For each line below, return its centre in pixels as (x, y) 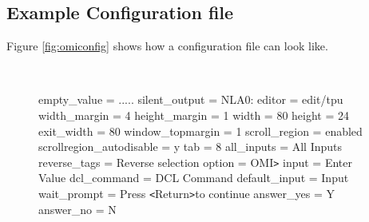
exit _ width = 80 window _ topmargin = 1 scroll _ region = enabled (200, 131)
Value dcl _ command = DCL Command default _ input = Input (194, 178)
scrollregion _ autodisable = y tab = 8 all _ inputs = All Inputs (190, 147)
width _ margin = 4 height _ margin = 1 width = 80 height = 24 (194, 115)
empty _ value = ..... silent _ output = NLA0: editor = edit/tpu (191, 99)
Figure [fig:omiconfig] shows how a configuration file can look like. (167, 46)
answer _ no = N (77, 209)
